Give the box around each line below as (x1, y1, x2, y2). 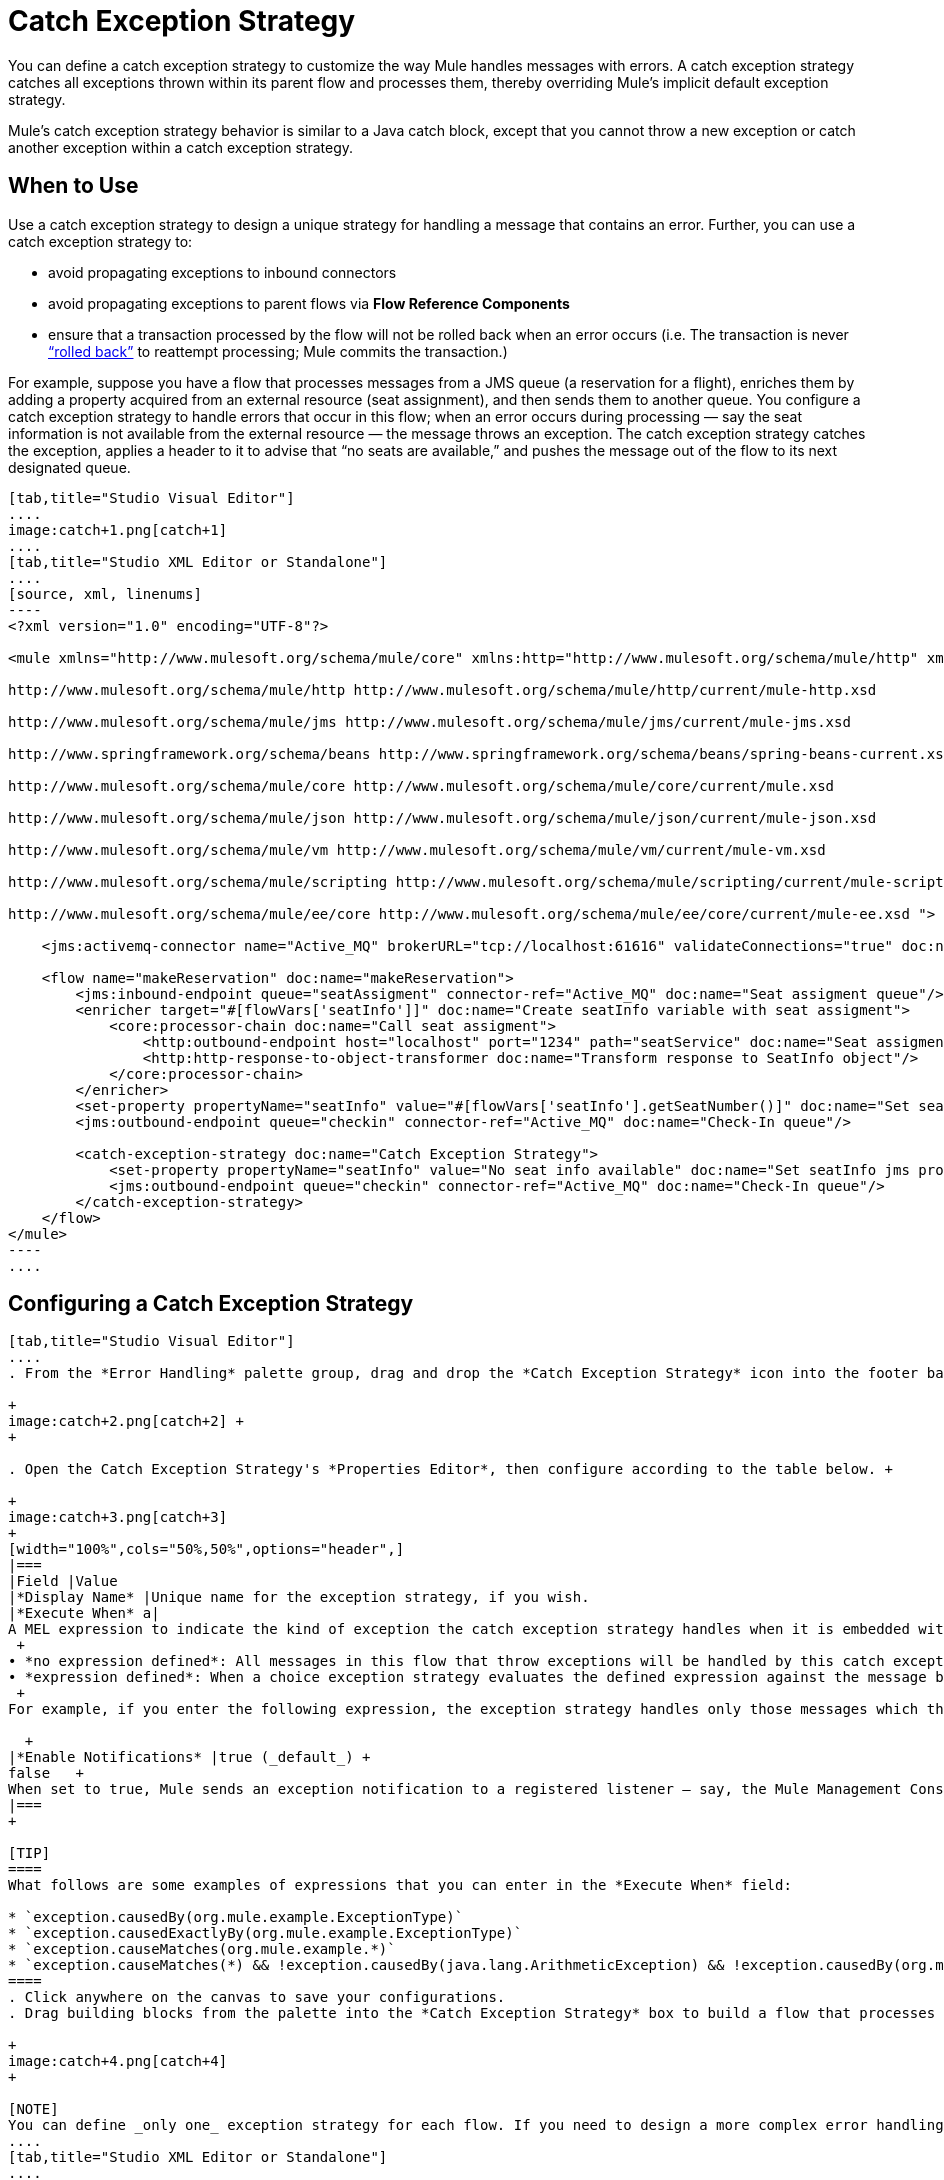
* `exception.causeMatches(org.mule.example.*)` (8, 1941, 396, 1958)
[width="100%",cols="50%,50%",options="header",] (8, 1541, 405, 1558)
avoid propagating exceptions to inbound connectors (48, 263, 397, 281)
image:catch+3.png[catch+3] (8, 1509, 228, 1526)
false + (8, 1765, 84, 1782)
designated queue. (8, 458, 131, 476)
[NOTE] (8, 2101, 59, 2118)
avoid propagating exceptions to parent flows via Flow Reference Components (48, 294, 570, 312)
